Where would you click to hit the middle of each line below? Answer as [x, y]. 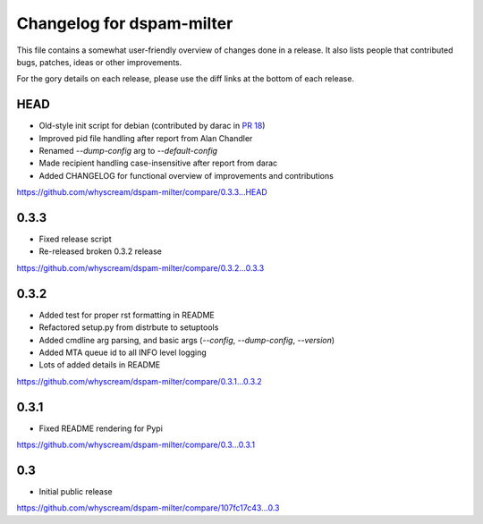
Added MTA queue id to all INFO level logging [123, 352]
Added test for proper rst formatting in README [127, 315]
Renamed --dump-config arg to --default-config [128, 151]
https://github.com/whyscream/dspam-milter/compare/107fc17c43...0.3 [148, 508]
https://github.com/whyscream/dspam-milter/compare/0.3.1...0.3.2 [140, 381]
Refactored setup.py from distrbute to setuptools [129, 327]
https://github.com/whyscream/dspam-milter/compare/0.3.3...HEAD [142, 192]
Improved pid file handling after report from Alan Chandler [146, 138]
